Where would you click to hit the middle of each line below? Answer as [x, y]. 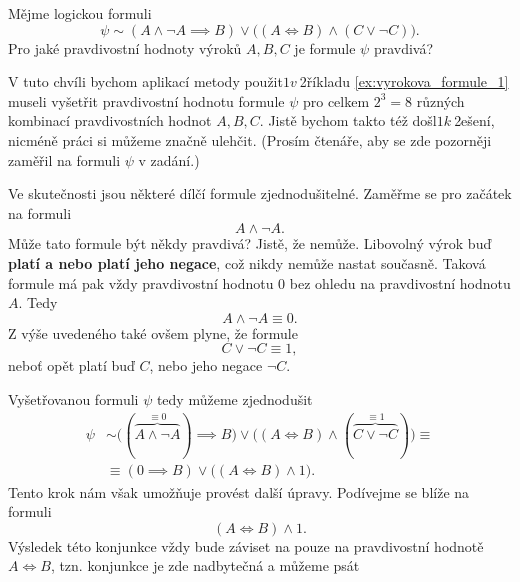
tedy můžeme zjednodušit [234, 398]
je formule [325, 47]
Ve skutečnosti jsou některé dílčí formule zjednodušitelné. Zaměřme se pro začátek [260, 193]
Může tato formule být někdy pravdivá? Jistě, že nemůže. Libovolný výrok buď [250, 243]
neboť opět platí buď [71, 365]
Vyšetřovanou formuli [73, 398]
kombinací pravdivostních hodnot [110, 120]
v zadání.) [169, 159]
